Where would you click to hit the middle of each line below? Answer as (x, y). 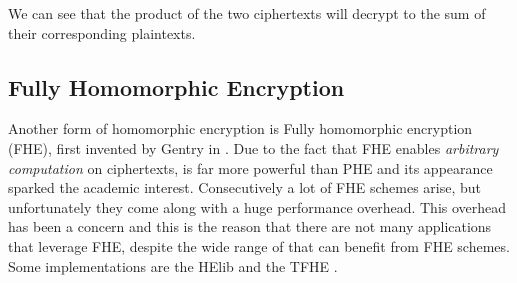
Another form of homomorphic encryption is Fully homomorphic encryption (240, 128)
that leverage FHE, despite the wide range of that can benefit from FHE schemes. (259, 245)
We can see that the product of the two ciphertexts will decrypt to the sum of (247, 13)
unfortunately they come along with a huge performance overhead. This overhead (257, 206)
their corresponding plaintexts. (102, 32)
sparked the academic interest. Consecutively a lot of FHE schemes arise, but (245, 187)
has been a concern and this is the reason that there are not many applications (250, 226)
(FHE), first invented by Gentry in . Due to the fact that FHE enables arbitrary (253, 147)
